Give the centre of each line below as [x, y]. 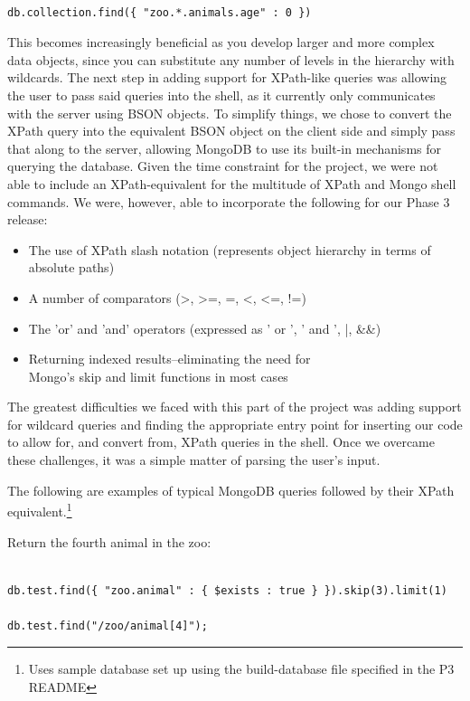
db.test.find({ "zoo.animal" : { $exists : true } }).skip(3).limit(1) [227, 590]
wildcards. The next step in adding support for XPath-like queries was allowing [227, 77]
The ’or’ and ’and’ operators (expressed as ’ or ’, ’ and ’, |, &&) [205, 328]
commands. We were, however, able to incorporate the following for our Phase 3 [229, 201]
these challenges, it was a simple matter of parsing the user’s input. [194, 460]
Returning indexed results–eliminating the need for [169, 359]
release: [28, 219]
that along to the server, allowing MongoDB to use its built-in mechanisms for [224, 148]
